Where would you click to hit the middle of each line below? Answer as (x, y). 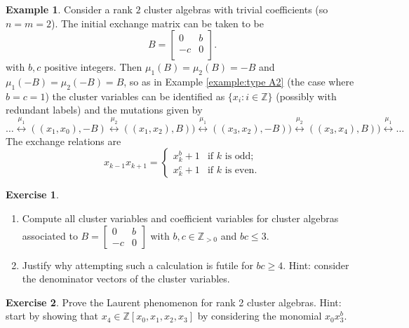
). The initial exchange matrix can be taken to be (157, 23)
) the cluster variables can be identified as (135, 96)
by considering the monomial (260, 316)
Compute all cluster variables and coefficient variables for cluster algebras (180, 218)
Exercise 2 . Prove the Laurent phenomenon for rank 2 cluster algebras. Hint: (174, 302)
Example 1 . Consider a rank (69, 9)
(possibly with (306, 96)
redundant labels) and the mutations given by (104, 110)
